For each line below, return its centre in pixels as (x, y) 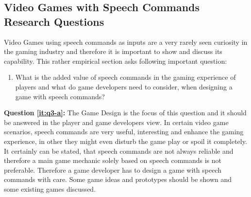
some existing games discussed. (50, 188)
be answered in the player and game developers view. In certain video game (116, 122)
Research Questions (54, 21)
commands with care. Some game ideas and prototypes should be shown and (118, 179)
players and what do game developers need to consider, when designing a (124, 86)
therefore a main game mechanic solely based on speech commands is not (113, 160)
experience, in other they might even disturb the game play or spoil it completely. (125, 141)
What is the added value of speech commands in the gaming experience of (125, 77)
